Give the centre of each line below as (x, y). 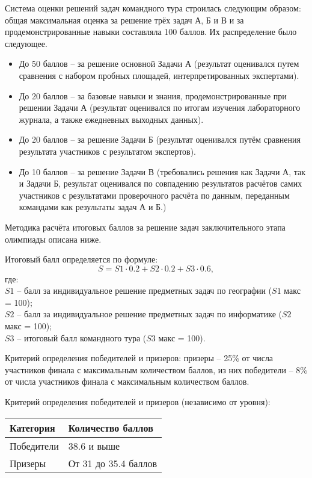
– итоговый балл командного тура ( (82, 337)
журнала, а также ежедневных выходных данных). (111, 119)
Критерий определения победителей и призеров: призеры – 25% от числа (139, 358)
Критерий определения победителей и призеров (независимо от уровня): (138, 402)
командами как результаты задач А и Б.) (93, 207)
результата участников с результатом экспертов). (108, 151)
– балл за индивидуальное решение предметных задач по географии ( (145, 290)
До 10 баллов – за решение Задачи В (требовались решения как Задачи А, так (162, 171)
